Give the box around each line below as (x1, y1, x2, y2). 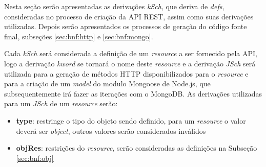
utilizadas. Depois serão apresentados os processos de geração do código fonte (4, 21, 247, 32)
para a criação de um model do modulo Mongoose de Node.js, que (4, 78, 211, 89)
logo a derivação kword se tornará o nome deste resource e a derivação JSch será (4, 58, 256, 68)
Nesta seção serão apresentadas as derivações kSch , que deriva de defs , (4, 1, 224, 11)
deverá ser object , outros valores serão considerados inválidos (16, 125, 206, 136)
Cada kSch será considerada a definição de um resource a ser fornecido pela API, (4, 48, 257, 59)
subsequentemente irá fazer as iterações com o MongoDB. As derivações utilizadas (4, 88, 262, 99)
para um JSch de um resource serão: (4, 98, 118, 109)
